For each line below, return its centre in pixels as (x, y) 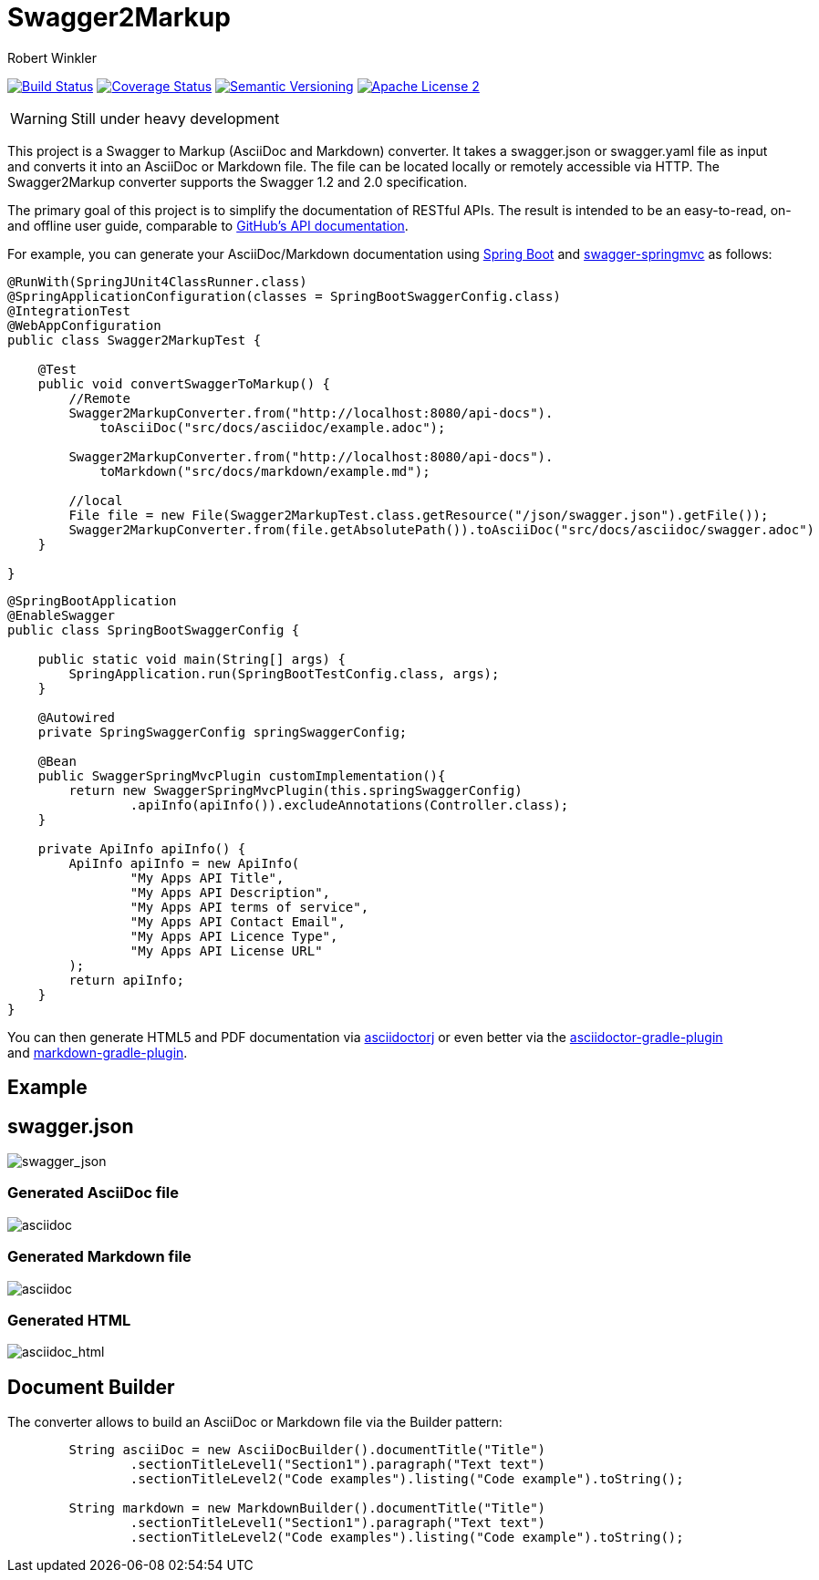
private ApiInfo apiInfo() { (142, 848)
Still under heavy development (175, 118)
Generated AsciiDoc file (93, 1193)
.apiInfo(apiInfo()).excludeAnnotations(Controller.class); (349, 805)
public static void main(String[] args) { (192, 659)
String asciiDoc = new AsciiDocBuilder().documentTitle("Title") (307, 1450)
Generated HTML (69, 1320)
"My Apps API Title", (207, 878)
